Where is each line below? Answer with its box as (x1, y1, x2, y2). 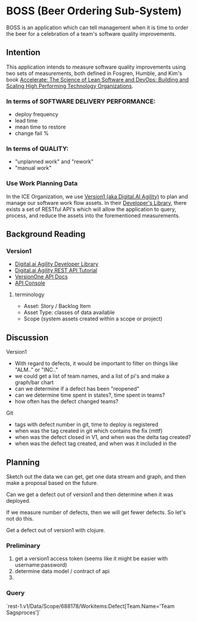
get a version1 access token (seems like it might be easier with (14, 555, 168, 562)
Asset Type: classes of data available (23, 309, 115, 316)
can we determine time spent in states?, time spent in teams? (14, 391, 165, 399)
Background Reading (6, 229, 86, 240)
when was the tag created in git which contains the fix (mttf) (14, 427, 163, 434)
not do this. (6, 515, 34, 522)
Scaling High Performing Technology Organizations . (6, 82, 134, 89)
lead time (14, 117, 38, 125)
